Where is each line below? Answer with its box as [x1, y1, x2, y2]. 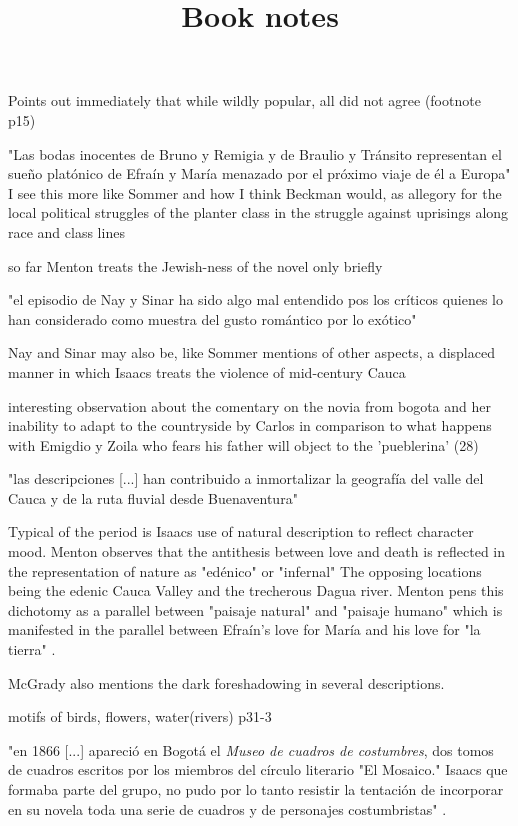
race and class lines [8, 221, 125, 242]
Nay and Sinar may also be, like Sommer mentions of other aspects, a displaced [8, 342, 495, 363]
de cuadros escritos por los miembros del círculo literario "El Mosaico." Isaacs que [8, 759, 508, 780]
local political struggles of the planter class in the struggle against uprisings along [8, 202, 509, 223]
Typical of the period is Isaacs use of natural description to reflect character [8, 521, 474, 542]
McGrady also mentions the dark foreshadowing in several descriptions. [8, 672, 445, 693]
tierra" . [8, 639, 56, 660]
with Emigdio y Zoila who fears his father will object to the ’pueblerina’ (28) [8, 434, 479, 455]
